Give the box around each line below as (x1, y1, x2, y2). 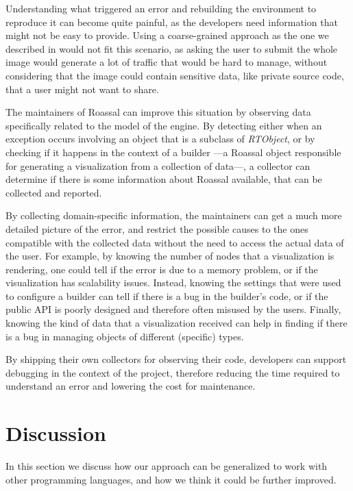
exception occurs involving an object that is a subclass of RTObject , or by (5, 131, 315, 146)
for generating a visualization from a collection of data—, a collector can (5, 158, 311, 173)
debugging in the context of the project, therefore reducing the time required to (5, 365, 340, 379)
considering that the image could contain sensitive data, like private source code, (5, 68, 344, 82)
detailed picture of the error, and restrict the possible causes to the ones (5, 221, 308, 236)
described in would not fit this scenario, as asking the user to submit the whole (5, 41, 338, 55)
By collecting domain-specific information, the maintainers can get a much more (5, 208, 342, 223)
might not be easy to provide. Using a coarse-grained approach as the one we (5, 28, 329, 42)
